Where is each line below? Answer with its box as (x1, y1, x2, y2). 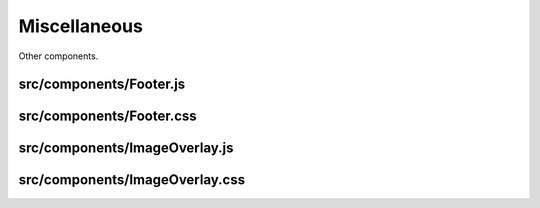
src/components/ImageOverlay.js (18, 140, 234, 157)
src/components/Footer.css (18, 108, 197, 125)
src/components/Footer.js (18, 76, 186, 93)
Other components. (18, 50, 99, 62)
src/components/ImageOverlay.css (18, 171, 245, 189)
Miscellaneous (18, 15, 144, 37)
